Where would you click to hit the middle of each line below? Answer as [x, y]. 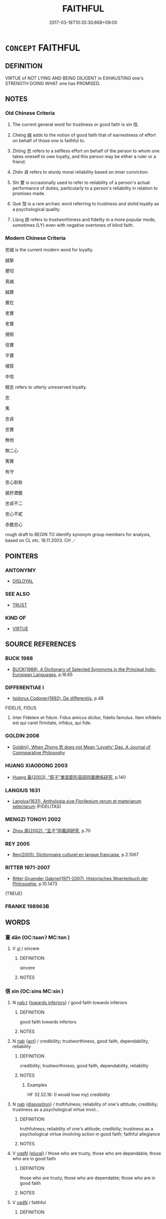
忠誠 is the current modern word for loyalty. [49, 250]
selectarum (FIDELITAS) [37, 806]
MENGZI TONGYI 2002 [33, 819]
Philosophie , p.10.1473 [35, 884]
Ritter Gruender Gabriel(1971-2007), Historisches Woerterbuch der [80, 878]
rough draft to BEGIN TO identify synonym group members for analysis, [78, 534]
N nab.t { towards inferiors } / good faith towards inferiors [70, 1002]
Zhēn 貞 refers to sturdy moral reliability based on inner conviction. [81, 172]
